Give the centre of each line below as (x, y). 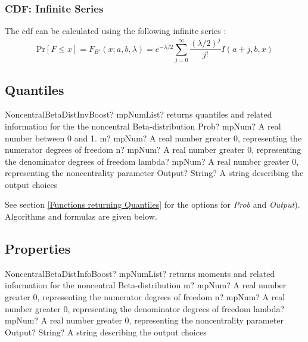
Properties (38, 249)
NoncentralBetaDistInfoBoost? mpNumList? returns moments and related (140, 273)
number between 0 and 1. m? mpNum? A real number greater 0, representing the (153, 138)
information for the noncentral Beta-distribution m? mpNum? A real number (146, 285)
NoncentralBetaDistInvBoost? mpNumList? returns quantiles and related (139, 114)
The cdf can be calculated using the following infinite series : (116, 31)
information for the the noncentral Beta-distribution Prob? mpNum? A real (143, 126)
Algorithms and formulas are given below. (81, 216)
